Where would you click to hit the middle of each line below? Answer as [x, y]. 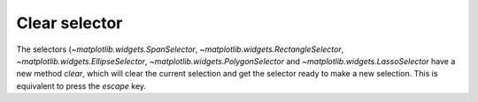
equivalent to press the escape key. [81, 86]
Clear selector [69, 23]
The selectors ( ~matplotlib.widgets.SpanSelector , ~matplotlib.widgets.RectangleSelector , [180, 49]
